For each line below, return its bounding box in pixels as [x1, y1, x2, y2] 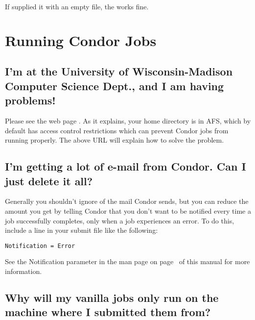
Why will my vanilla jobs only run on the [5, 290, 219, 305]
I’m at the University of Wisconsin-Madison [5, 64, 233, 79]
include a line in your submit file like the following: [5, 225, 158, 235]
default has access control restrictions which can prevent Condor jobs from [5, 125, 229, 135]
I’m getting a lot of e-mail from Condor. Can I [5, 159, 246, 174]
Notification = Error [5, 242, 75, 249]
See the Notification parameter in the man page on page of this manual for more [5, 256, 250, 267]
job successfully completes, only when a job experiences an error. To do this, [5, 215, 234, 225]
